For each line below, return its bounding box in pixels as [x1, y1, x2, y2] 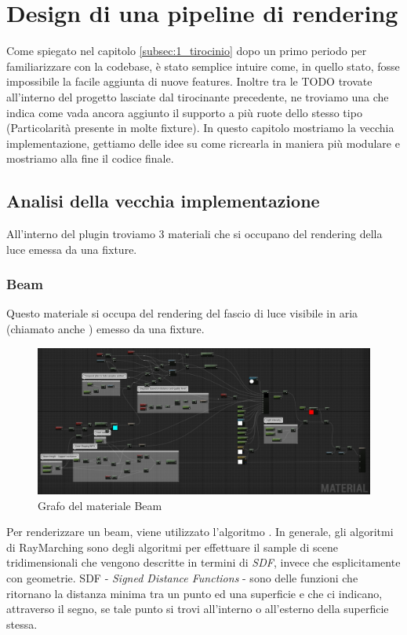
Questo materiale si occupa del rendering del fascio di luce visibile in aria [6, 305, 358, 321]
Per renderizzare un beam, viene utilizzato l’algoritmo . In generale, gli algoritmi [6, 523, 394, 540]
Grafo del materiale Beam [38, 497, 162, 513]
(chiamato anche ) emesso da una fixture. [6, 321, 205, 337]
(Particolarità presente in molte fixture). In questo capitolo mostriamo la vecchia [6, 119, 394, 136]
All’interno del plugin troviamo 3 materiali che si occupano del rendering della [6, 226, 383, 242]
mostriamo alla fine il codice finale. [6, 150, 174, 167]
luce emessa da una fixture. [6, 240, 137, 257]
